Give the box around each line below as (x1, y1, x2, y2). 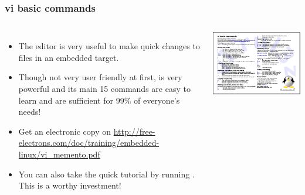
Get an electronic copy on (18, 125, 111, 137)
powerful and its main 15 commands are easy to (18, 83, 191, 94)
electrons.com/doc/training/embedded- (18, 136, 160, 149)
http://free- (113, 125, 155, 137)
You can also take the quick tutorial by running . (18, 167, 195, 180)
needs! (18, 105, 41, 118)
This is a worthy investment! (18, 179, 121, 191)
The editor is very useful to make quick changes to (18, 40, 200, 52)
